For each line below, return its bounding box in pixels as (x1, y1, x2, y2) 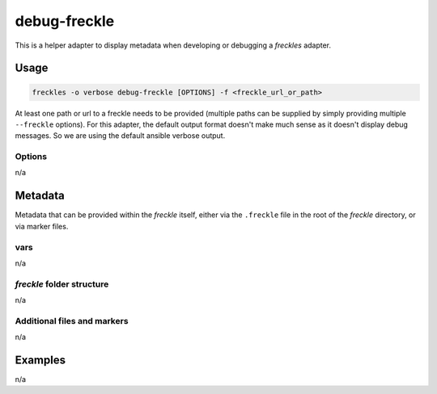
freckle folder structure (15, 279, 109, 290)
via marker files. (15, 221, 69, 231)
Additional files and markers (15, 315, 129, 326)
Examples (15, 353, 66, 367)
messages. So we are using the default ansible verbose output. (15, 131, 226, 140)
